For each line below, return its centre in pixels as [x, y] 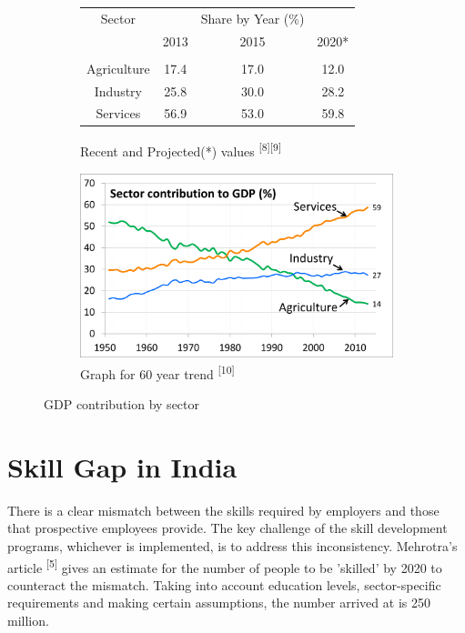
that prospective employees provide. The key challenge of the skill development [227, 528]
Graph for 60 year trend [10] [157, 372]
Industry [118, 90]
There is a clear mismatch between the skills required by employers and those [223, 510]
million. [28, 621]
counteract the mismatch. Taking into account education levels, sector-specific [224, 584]
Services [118, 113]
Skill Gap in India [122, 466]
